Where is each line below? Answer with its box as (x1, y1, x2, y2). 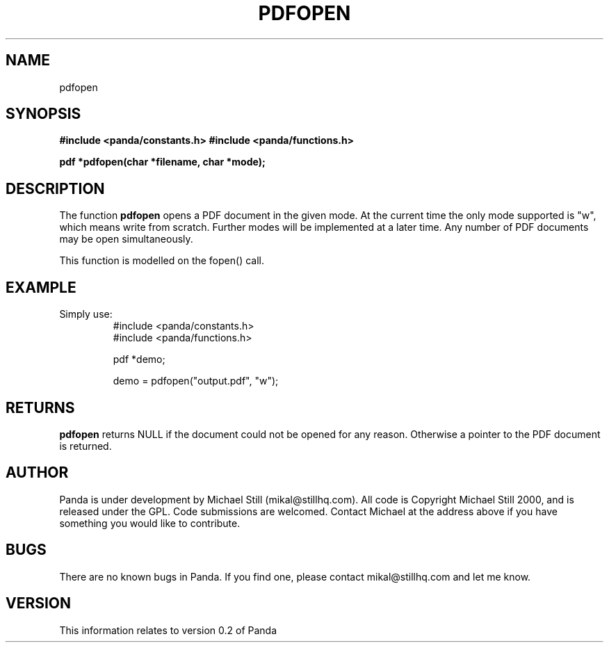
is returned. (59, 439, 112, 452)
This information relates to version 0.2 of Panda (59, 624, 277, 636)
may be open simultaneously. (59, 233, 193, 245)
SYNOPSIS (6, 105, 81, 123)
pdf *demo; (113, 353, 165, 366)
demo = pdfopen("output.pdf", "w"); (113, 375, 279, 387)
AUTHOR (6, 464, 69, 482)
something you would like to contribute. (59, 517, 241, 529)
